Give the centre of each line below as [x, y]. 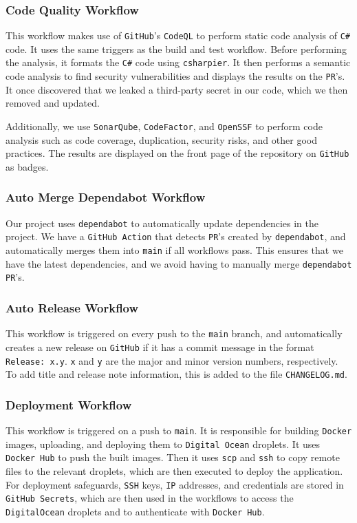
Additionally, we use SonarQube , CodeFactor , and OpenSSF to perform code [164, 126]
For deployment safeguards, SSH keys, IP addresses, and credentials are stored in [175, 484]
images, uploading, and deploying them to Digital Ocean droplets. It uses [163, 444]
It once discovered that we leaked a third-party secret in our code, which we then [177, 89]
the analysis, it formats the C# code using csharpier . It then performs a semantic [178, 62]
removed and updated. [53, 103]
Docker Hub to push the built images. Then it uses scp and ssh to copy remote [173, 457]
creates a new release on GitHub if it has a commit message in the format [160, 346]
